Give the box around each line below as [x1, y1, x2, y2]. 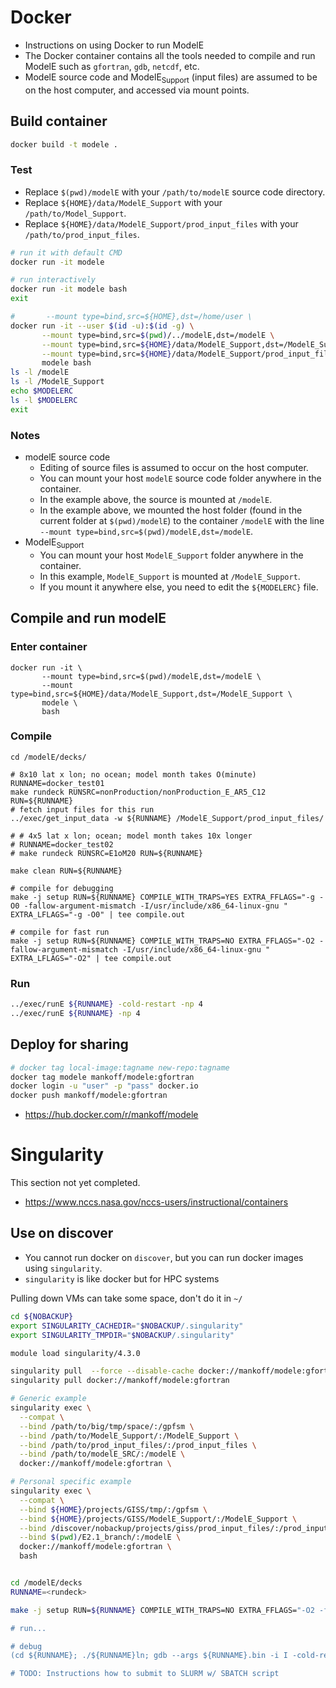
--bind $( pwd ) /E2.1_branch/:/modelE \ [19, 1532, 182, 1543]
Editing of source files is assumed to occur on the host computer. [39, 462, 309, 474]
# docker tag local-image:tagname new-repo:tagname [10, 1062, 230, 1073]
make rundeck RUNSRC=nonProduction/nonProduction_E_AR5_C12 [10, 787, 267, 797]
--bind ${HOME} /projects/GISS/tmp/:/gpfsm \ [19, 1504, 208, 1515]
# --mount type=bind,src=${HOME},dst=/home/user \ [10, 312, 253, 322]
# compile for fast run [10, 927, 110, 937]
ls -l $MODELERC [10, 395, 78, 405]
